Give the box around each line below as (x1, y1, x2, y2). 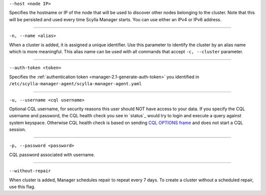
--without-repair (9, 168, 51, 174)
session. (9, 127, 27, 132)
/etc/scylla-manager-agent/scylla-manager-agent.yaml (9, 81, 142, 87)
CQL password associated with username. (9, 152, 96, 158)
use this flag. (9, 184, 35, 190)
